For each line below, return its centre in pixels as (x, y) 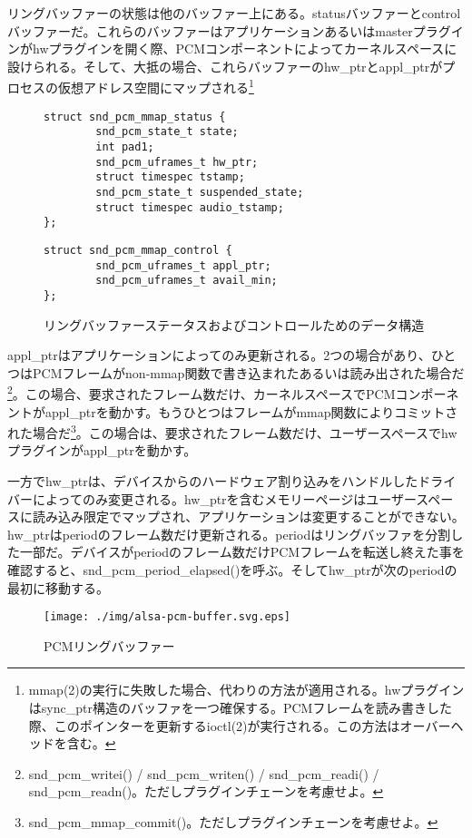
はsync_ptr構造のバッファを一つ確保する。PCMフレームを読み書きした (240, 707)
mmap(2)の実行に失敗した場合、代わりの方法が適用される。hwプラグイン (246, 690)
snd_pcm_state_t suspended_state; (200, 192)
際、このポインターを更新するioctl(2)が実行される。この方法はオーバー (240, 725)
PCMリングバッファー (109, 645)
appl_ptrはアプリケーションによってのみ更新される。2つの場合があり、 (219, 355)
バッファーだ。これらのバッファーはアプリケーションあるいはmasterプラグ (229, 30)
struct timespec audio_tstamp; (190, 207)
